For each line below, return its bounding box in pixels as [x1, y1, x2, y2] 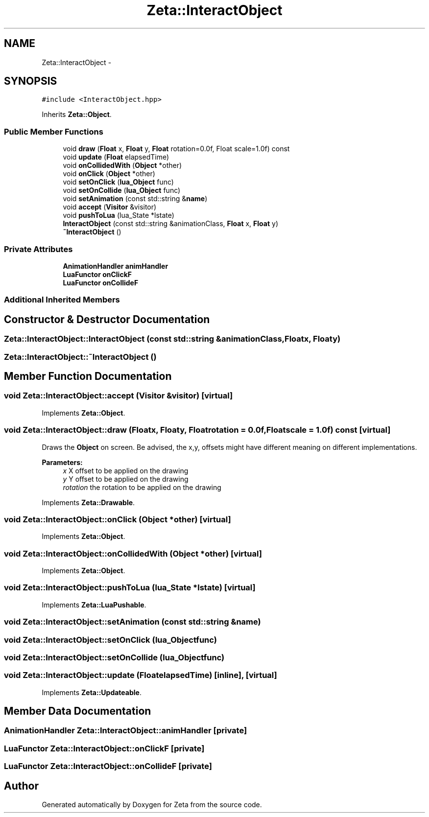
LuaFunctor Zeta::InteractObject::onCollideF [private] [4, 761, 212, 771]
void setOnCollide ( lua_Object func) [63, 186, 181, 195]
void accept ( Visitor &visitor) [63, 203, 157, 211]
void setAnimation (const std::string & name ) [63, 194, 208, 203]
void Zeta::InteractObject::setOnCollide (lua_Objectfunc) [4, 652, 225, 662]
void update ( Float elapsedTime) [63, 153, 169, 162]
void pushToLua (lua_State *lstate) [63, 211, 174, 220]
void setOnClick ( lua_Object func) [63, 178, 174, 187]
